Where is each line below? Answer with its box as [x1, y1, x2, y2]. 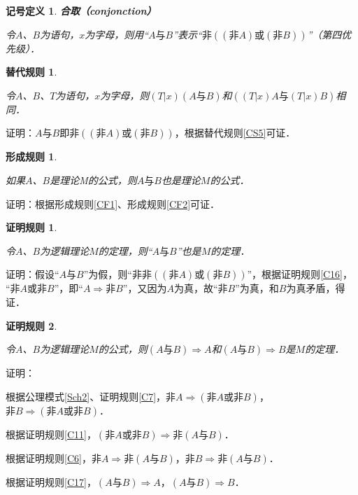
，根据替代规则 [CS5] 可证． [174, 125, 296, 140]
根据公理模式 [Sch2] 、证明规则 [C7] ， [6, 389, 166, 403]
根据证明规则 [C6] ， [6, 450, 92, 465]
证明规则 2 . [6, 318, 57, 333]
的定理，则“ [98, 243, 152, 258]
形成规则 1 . [6, 149, 57, 164]
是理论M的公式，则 [50, 172, 137, 187]
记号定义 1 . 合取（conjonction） [6, 4, 157, 18]
